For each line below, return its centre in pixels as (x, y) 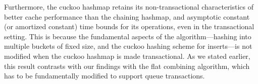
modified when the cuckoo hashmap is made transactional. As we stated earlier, (127, 56)
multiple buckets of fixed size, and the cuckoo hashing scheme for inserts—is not (128, 46)
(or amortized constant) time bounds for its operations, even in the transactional (129, 26)
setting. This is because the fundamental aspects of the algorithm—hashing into (128, 36)
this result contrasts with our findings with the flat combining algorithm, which (127, 66)
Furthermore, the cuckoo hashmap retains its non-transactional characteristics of (129, 7)
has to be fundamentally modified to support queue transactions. (105, 76)
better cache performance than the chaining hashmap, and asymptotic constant (127, 16)
